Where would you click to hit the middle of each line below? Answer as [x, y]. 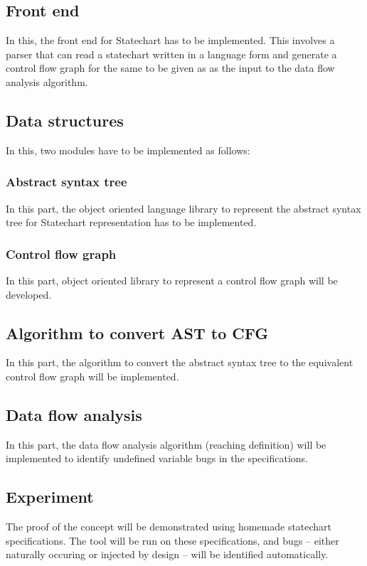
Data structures [65, 120]
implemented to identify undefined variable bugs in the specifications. [157, 458]
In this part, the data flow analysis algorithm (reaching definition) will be [166, 444]
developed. [29, 294]
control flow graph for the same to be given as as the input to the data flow [170, 68]
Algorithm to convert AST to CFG [137, 332]
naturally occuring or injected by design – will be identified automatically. [167, 554]
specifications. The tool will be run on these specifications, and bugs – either [172, 540]
